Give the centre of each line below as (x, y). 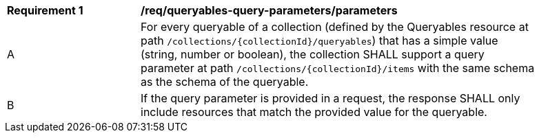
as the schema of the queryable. (225, 82)
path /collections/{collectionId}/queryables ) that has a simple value (319, 41)
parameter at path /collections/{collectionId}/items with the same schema (338, 68)
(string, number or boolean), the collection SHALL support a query (313, 54)
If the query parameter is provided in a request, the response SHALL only (330, 98)
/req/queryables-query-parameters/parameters (269, 10)
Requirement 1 (45, 10)
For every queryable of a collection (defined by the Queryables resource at (335, 27)
